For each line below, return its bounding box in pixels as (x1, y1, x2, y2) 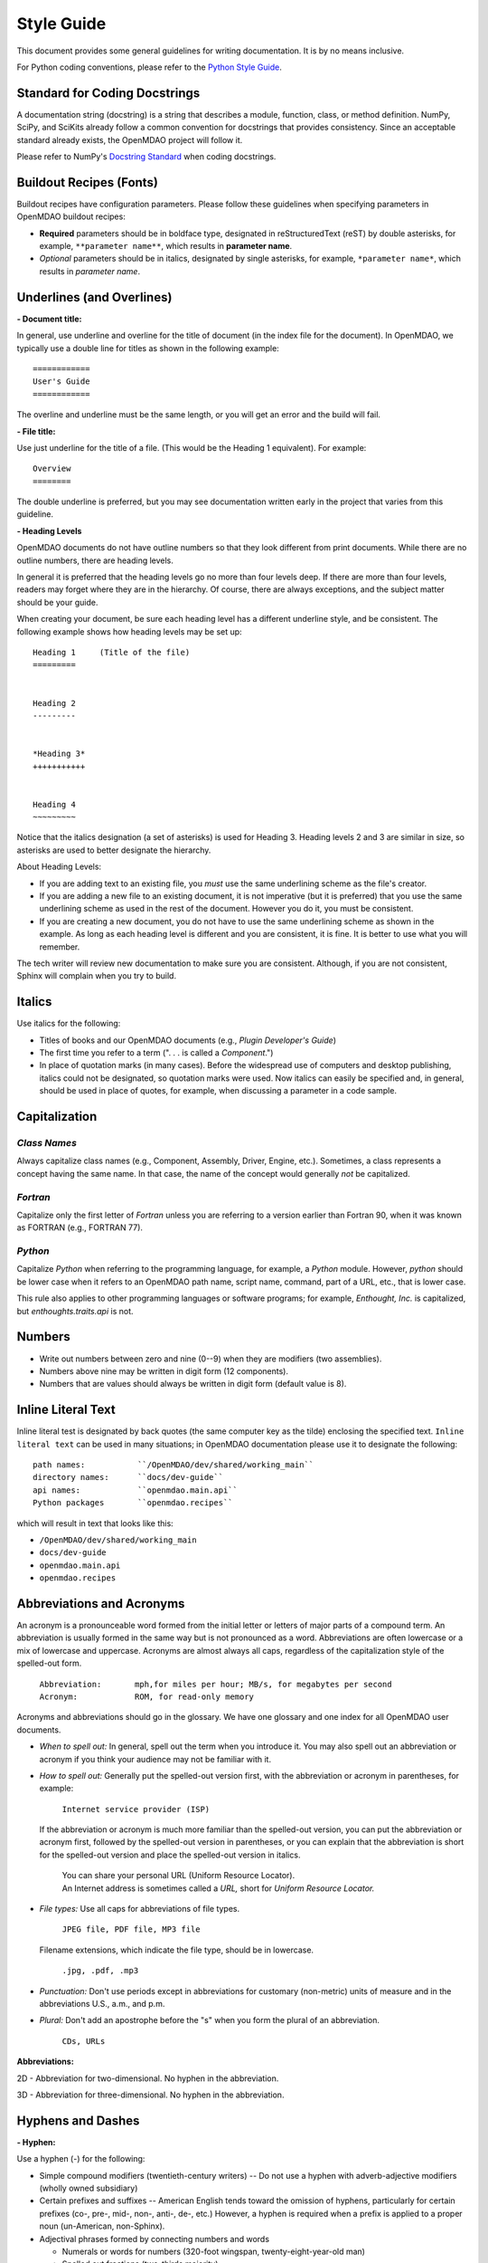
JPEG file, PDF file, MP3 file (61, 1924, 201, 1934)
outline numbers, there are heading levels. (16, 555, 174, 566)
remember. (39, 941, 80, 952)
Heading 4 (33, 799, 76, 809)
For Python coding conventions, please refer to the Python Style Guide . (16, 62, 282, 72)
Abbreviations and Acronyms (16, 1596, 185, 1611)
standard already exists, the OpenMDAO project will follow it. (16, 134, 243, 145)
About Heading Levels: (16, 861, 102, 873)
